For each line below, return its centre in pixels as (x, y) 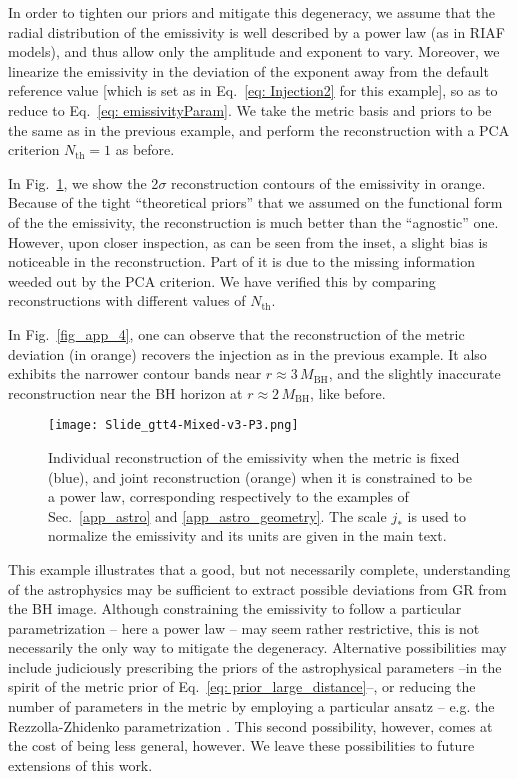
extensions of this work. (80, 764)
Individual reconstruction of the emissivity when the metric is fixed (254, 456)
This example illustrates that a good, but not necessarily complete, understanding (259, 568)
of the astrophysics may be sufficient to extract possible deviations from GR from (257, 588)
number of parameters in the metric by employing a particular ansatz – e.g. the (251, 706)
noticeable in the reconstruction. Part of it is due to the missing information (241, 261)
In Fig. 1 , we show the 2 (83, 182)
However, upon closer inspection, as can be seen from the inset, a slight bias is (248, 241)
